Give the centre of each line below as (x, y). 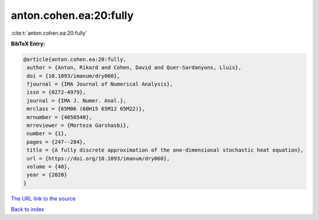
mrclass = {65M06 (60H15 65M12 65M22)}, (86, 109)
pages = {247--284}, (56, 142)
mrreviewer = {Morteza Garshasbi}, (78, 126)
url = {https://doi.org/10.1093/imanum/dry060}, (98, 158)
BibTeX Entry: (28, 44)
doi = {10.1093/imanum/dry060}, (74, 76)
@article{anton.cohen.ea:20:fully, (75, 59)
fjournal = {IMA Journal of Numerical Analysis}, (100, 84)
